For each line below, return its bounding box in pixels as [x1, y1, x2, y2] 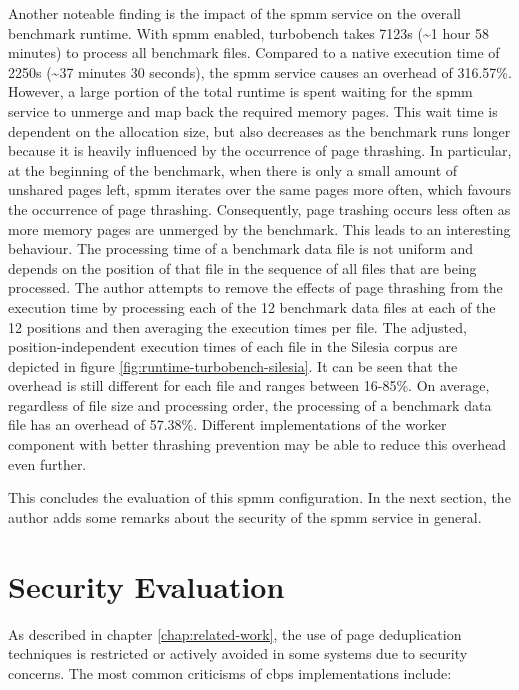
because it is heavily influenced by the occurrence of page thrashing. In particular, [8, 140, 512, 161]
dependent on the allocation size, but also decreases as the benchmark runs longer [8, 120, 511, 141]
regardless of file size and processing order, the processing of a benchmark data [8, 394, 492, 415]
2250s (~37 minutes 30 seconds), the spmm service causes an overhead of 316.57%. [8, 61, 512, 82]
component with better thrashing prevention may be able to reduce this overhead [8, 434, 507, 455]
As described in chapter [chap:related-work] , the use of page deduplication [8, 623, 462, 644]
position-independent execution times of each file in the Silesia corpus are [8, 336, 458, 357]
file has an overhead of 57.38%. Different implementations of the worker [8, 414, 447, 435]
